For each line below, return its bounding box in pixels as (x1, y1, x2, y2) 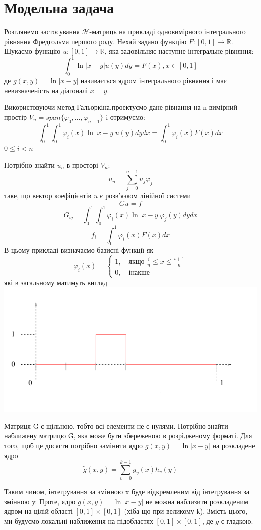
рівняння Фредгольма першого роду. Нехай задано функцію (4, 36, 187, 46)
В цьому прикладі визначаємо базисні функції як (4, 244, 154, 255)
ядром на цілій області (4, 506, 73, 516)
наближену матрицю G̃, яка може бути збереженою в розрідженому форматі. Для (4, 430, 252, 441)
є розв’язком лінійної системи (100, 190, 191, 201)
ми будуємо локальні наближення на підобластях (4, 516, 153, 526)
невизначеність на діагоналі (4, 85, 88, 95)
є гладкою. (221, 516, 253, 526)
